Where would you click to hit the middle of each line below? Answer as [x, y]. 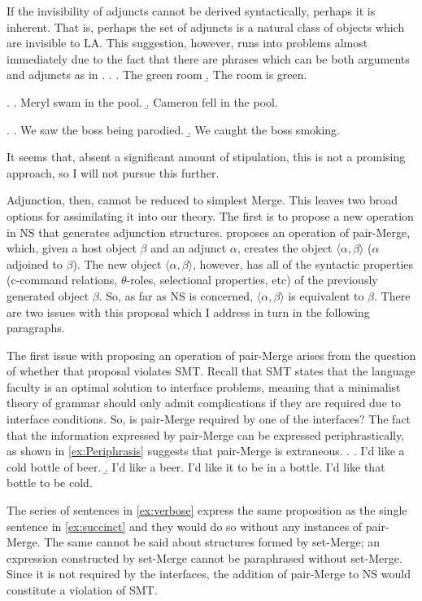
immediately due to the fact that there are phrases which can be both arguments [208, 58]
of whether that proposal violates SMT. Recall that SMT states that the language [211, 371]
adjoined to [35, 263]
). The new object [117, 263]
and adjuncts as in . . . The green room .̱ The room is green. [157, 75]
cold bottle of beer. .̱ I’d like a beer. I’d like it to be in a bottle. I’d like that [196, 466]
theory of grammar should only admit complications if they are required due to [204, 403]
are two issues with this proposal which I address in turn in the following [188, 311]
